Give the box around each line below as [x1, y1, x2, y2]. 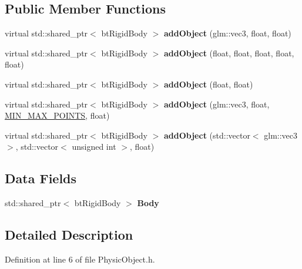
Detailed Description [5, 226, 133, 244]
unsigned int [72, 140, 116, 153]
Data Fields [5, 169, 77, 187]
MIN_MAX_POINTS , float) [5, 109, 110, 122]
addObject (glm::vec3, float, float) [163, 27, 291, 39]
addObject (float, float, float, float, [163, 46, 294, 59]
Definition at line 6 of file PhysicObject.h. [5, 253, 155, 265]
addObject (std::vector [163, 129, 250, 141]
